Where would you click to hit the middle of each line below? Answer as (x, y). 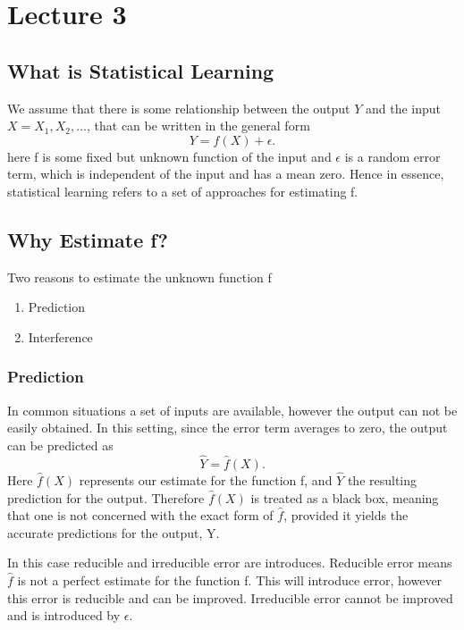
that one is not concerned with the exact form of (140, 515)
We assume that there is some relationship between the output (179, 108)
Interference (60, 336)
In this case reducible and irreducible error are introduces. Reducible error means (230, 563)
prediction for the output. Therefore (106, 497)
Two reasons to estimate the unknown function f (139, 277)
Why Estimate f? (88, 239)
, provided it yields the (346, 515)
